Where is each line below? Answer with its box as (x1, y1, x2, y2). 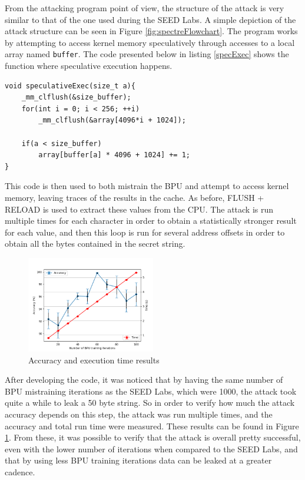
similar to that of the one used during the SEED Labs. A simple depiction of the (5, 13, 296, 25)
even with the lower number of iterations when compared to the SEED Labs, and (5, 442, 298, 455)
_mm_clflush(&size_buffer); (21, 93, 131, 102)
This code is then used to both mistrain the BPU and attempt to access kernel (5, 180, 289, 192)
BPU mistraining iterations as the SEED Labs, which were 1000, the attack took (5, 385, 297, 397)
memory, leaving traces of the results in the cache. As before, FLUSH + (5, 191, 264, 203)
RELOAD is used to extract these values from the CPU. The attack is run (5, 203, 274, 215)
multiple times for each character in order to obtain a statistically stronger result (5, 214, 297, 227)
